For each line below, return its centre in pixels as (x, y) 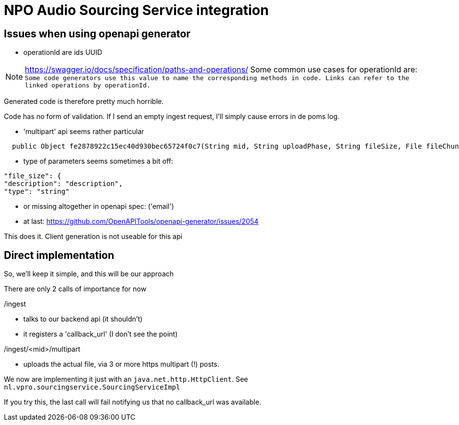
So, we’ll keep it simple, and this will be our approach (89, 274)
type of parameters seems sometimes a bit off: (98, 161)
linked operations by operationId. (88, 85)
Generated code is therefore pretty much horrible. (84, 102)
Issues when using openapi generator (97, 34)
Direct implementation (59, 255)
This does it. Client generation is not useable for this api (93, 237)
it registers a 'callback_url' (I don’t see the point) (101, 334)
